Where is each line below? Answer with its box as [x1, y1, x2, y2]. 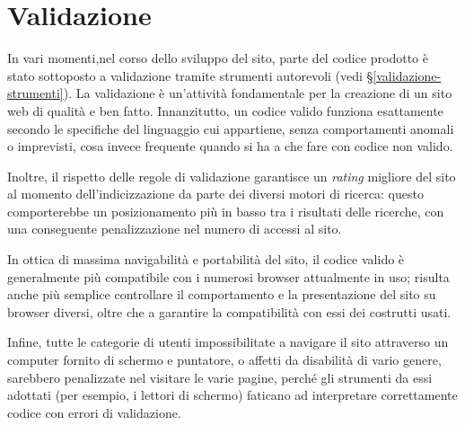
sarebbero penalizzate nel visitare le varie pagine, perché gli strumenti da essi [7, 367, 433, 386]
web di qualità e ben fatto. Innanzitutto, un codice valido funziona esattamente [7, 101, 443, 120]
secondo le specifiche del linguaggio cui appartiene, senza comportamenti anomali [7, 119, 454, 137]
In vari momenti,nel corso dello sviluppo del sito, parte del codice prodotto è [7, 49, 428, 67]
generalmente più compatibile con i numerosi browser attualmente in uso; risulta [7, 267, 450, 286]
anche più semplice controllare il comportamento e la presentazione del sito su [7, 285, 436, 304]
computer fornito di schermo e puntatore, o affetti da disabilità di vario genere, [7, 350, 442, 369]
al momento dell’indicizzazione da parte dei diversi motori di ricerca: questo [7, 184, 424, 203]
